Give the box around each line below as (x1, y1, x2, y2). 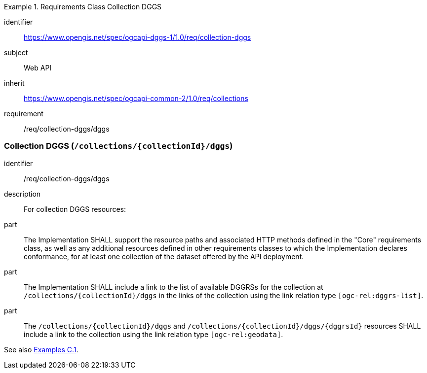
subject (4, 48, 28, 57)
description (4, 189, 41, 198)
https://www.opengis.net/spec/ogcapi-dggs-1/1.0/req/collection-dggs (24, 33, 251, 41)
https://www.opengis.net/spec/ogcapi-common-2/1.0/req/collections (24, 94, 248, 102)
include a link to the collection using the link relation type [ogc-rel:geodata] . (24, 330, 283, 339)
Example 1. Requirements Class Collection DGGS (4, 2, 162, 11)
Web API (24, 64, 52, 72)
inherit (4, 79, 25, 87)
